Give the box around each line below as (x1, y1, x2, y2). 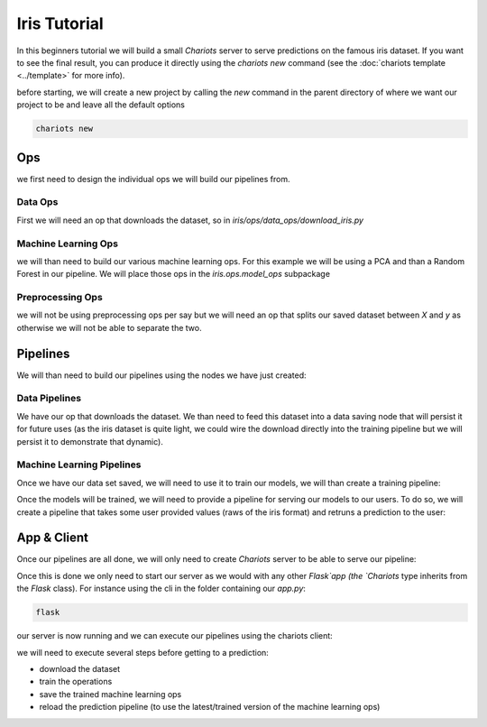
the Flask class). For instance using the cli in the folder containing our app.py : (16, 583, 307, 594)
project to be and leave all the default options (16, 99, 185, 110)
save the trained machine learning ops (39, 688, 182, 699)
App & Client (16, 530, 89, 546)
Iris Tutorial (16, 14, 104, 33)
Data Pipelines (16, 392, 81, 405)
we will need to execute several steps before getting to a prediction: (16, 647, 270, 658)
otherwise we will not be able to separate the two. (16, 322, 202, 333)
